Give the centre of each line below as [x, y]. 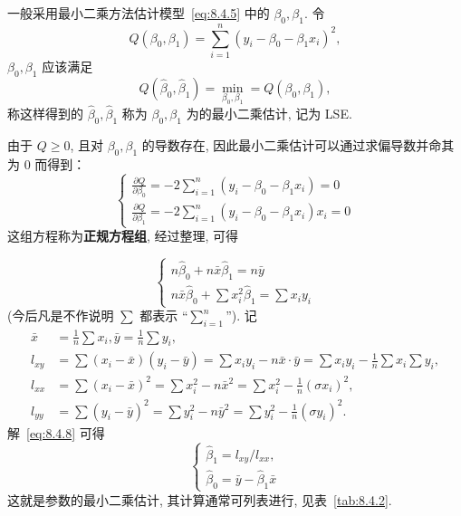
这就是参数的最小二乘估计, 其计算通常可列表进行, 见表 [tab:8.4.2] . [200, 499]
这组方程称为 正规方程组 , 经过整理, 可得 [123, 236]
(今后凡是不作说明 [61, 315]
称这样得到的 [45, 114]
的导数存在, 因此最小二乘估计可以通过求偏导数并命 [292, 144]
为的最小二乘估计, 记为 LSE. [269, 114]
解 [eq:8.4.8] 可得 [56, 432]
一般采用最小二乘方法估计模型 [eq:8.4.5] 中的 [139, 13]
